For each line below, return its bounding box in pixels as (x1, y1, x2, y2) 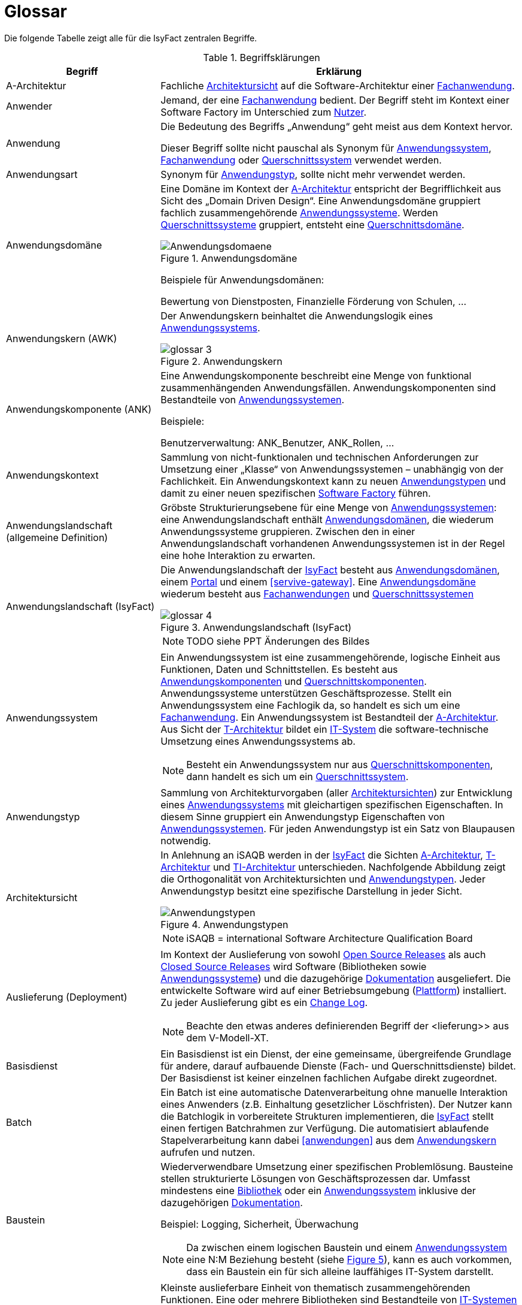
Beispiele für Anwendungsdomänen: (160, 273, 324, 286)
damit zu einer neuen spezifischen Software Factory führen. (160, 487, 431, 499)
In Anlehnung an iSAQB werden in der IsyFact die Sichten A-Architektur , (160, 848, 483, 861)
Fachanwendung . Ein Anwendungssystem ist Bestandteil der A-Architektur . (160, 711, 499, 723)
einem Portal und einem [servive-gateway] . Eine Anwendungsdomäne (160, 575, 476, 588)
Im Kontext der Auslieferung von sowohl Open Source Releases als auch (160, 948, 486, 960)
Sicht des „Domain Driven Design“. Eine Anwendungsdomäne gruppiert (160, 194, 481, 207)
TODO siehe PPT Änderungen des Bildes (186, 635, 370, 647)
